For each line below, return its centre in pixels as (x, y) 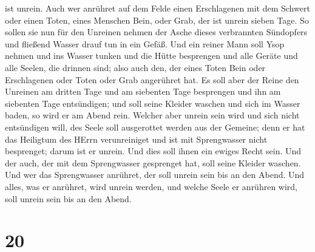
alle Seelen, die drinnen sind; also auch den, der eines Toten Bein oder (135, 67)
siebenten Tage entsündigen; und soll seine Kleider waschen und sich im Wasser (153, 103)
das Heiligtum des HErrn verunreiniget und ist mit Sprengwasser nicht (136, 139)
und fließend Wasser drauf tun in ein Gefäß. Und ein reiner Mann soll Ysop (145, 43)
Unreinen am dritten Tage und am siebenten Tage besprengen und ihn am (143, 91)
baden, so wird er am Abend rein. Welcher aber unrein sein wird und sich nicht (152, 115)
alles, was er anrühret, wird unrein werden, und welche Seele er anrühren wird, (151, 186)
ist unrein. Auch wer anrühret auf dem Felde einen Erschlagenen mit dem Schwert (157, 8)
